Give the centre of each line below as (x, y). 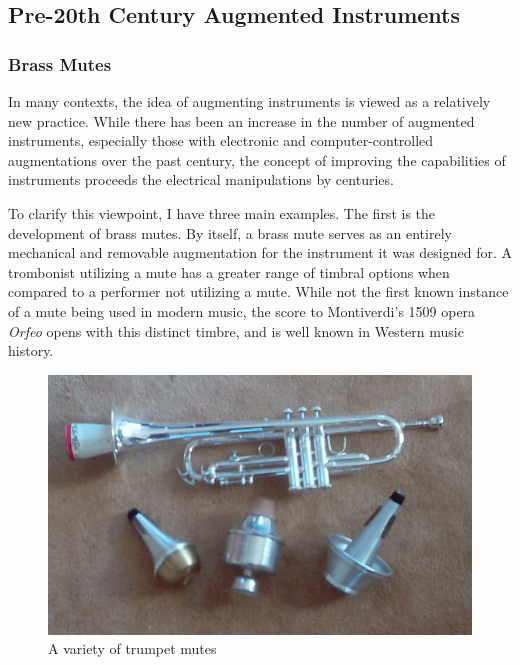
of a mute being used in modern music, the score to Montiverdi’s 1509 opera (242, 310)
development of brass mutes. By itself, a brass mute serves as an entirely (230, 232)
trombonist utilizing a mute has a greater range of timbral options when (229, 271)
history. (31, 350)
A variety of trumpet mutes (132, 648)
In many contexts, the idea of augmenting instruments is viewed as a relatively (249, 101)
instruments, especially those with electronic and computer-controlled (221, 140)
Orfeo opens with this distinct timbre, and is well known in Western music (236, 330)
